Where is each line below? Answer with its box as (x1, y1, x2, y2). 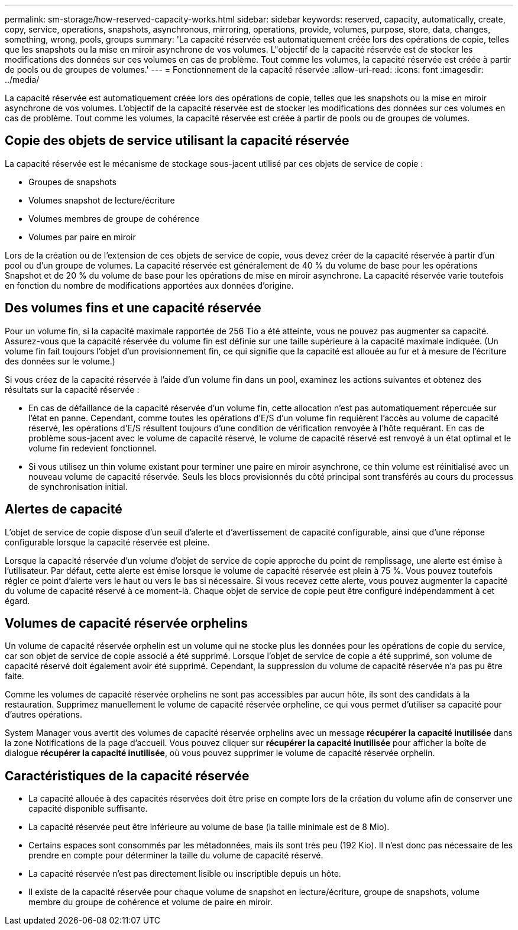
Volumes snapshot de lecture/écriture (28, 195, 175, 205)
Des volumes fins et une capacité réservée (5, 301, 261, 316)
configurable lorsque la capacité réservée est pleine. (5, 537, 210, 547)
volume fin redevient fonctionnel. (28, 443, 157, 453)
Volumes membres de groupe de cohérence (28, 213, 200, 224)
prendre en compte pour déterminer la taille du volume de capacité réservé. (28, 850, 323, 861)
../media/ (5, 75, 40, 85)
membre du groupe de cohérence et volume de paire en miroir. (28, 897, 273, 908)
